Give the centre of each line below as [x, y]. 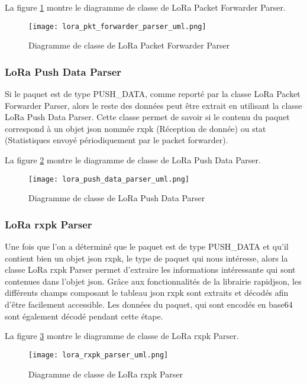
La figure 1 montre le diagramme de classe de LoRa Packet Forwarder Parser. [145, 7]
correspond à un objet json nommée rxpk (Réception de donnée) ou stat [135, 128]
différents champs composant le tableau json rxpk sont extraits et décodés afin [147, 293]
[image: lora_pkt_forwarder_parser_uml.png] [117, 26]
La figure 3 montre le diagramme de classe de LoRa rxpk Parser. [122, 336]
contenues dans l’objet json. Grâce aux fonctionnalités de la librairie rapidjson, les [153, 281]
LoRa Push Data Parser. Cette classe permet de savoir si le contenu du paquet [147, 117]
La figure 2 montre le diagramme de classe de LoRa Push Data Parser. [133, 160]
